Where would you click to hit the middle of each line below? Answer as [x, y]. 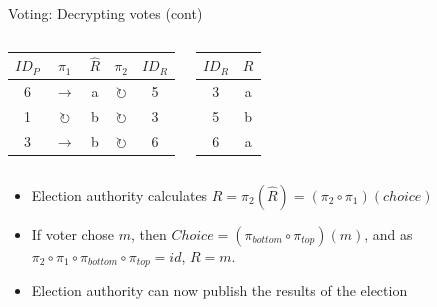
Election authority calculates [119, 194]
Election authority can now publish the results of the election [219, 290]
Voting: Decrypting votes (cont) [105, 13]
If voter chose [72, 233]
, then [148, 233]
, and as [388, 233]
